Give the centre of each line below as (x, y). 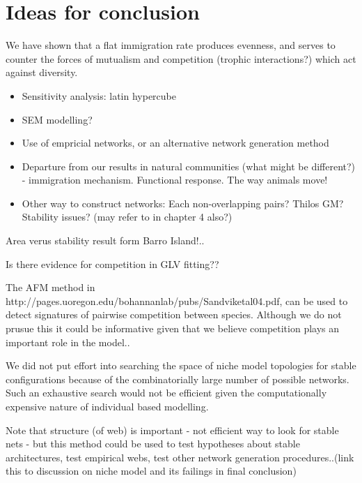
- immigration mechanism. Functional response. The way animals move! (175, 180)
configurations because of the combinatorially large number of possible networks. (178, 379)
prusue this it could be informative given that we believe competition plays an (173, 328)
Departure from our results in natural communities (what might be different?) (189, 166)
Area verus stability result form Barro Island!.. (105, 240)
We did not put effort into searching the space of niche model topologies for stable (181, 365)
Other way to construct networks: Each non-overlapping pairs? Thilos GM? (183, 203)
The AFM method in (50, 287)
